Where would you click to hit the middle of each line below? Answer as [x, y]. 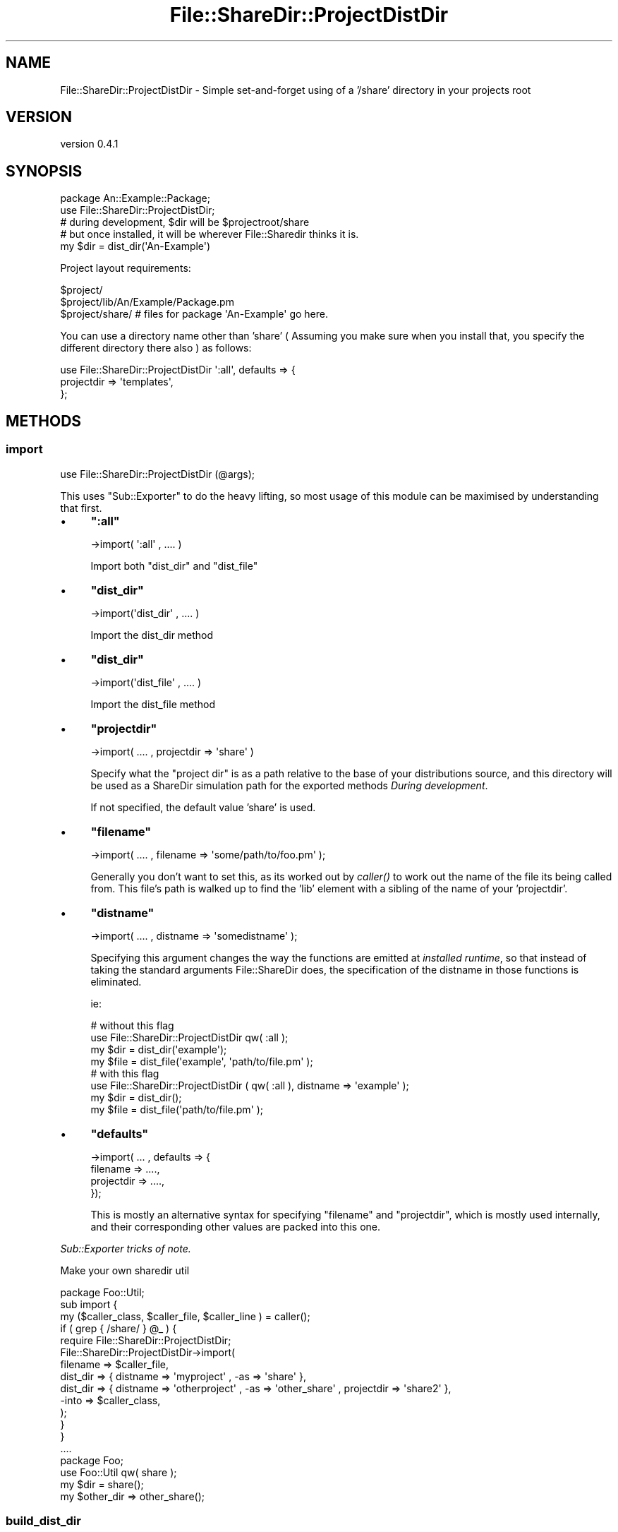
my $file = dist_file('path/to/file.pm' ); [177, 1109]
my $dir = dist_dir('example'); [159, 1049]
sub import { [89, 1304]
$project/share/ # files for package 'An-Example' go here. [194, 314]
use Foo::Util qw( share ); [119, 1472]
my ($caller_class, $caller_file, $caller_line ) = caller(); [185, 1316]
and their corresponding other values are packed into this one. [236, 1226]
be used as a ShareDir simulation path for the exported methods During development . [289, 785]
